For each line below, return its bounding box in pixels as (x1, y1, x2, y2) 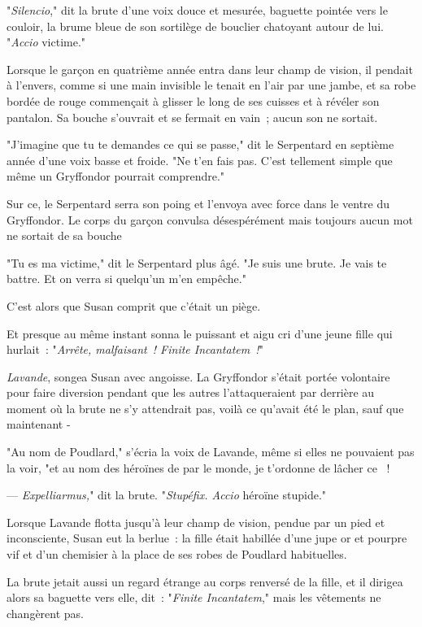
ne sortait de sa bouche (7, 227, 122, 244)
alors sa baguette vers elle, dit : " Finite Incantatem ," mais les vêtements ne (7, 589, 381, 606)
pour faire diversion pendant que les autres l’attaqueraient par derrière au (7, 384, 375, 401)
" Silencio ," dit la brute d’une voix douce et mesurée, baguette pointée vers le (7, 2, 388, 18)
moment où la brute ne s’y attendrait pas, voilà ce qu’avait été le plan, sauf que (7, 399, 404, 416)
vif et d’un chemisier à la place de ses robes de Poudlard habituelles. (7, 546, 347, 563)
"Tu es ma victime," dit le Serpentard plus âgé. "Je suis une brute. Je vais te (7, 254, 387, 271)
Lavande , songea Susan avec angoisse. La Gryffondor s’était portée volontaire (7, 368, 390, 385)
